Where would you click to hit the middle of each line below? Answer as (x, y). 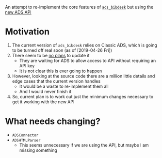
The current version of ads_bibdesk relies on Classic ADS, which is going (85, 45)
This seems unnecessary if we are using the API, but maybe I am (84, 145)
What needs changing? (53, 121)
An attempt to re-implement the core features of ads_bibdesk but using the (79, 7)
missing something (38, 150)
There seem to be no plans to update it (51, 55)
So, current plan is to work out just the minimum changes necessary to (83, 96)
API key (27, 65)
